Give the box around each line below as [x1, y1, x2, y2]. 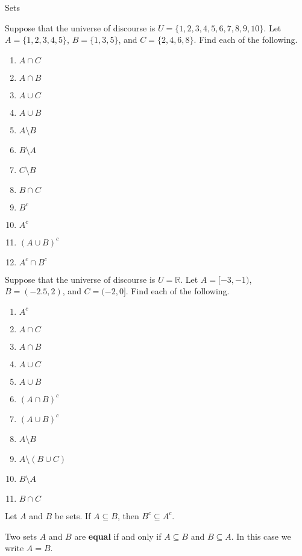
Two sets [5, 529, 37, 542]
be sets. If [54, 509, 91, 522]
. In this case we [231, 529, 291, 542]
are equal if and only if [74, 529, 162, 542]
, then [117, 509, 139, 522]
